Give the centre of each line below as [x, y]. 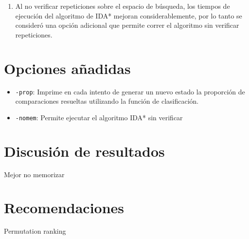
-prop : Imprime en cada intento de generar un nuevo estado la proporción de [130, 91]
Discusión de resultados [84, 151]
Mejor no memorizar [34, 174]
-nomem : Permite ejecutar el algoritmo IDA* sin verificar [99, 117]
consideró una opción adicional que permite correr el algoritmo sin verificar [127, 25]
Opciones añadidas [67, 68]
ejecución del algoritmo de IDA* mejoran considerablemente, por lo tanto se [129, 15]
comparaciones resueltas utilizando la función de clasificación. [107, 101]
